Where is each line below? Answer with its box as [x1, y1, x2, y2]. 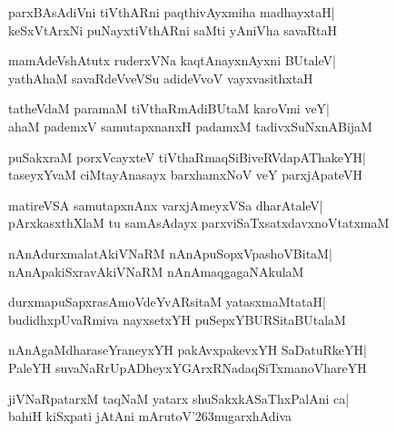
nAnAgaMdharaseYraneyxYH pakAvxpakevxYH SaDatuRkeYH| [8, 340, 367, 359]
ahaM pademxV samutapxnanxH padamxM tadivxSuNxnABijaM [8, 116, 372, 135]
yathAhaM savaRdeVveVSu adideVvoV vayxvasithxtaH [8, 68, 313, 87]
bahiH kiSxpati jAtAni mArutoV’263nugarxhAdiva [8, 407, 292, 426]
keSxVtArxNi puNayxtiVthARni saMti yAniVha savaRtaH [8, 20, 337, 39]
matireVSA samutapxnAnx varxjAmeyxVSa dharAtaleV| [8, 195, 323, 214]
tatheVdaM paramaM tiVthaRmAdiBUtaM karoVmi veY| [8, 99, 331, 118]
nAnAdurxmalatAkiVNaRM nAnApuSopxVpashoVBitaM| [8, 243, 332, 262]
